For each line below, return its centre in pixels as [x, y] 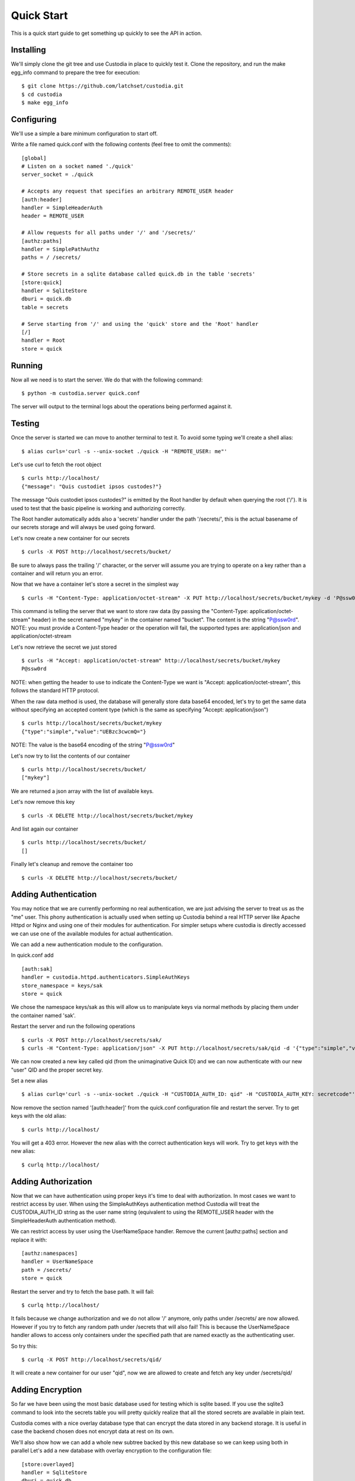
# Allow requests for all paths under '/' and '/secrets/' [109, 233]
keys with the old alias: [39, 1116]
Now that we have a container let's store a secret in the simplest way [95, 584]
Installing [29, 50]
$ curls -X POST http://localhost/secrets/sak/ [92, 1040]
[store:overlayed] [48, 1464]
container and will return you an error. [57, 573]
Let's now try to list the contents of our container [70, 756]
